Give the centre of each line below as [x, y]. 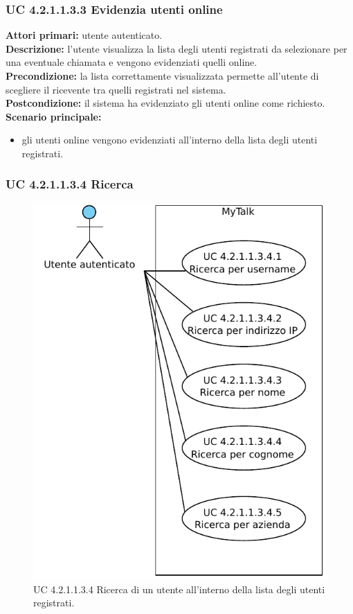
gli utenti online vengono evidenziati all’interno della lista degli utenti [170, 140]
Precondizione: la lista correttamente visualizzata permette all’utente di [162, 76]
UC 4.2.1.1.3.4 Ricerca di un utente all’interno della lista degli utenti [179, 589]
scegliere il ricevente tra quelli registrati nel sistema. [116, 89]
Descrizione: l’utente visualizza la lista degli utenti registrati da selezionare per [176, 48]
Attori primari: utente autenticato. [84, 35]
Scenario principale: [54, 116]
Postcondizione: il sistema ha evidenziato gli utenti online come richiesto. [165, 103]
